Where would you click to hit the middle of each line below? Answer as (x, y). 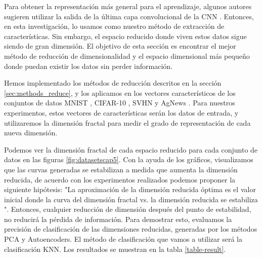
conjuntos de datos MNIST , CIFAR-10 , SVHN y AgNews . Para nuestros (120, 103)
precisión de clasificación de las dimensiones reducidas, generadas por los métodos (131, 229)
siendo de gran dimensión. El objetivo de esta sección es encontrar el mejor (120, 46)
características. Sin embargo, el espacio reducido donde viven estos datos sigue (125, 36)
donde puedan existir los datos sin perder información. (89, 66)
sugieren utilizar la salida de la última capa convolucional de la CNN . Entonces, (129, 16)
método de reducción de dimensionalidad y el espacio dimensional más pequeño (127, 56)
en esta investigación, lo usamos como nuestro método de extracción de (114, 26)
